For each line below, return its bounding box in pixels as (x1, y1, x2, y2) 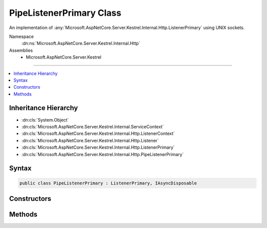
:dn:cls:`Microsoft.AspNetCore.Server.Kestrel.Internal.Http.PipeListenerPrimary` (21, 151, 184, 157)
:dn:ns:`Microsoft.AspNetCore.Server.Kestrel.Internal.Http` (21, 40, 140, 46)
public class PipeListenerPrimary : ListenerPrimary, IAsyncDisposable (19, 180, 197, 186)
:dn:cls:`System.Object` (21, 117, 69, 123)
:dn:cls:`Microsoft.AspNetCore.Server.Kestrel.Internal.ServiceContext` (21, 124, 164, 130)
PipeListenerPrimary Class (9, 7, 122, 18)
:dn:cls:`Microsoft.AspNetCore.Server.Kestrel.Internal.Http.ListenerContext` (21, 130, 175, 136)
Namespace (9, 33, 34, 39)
